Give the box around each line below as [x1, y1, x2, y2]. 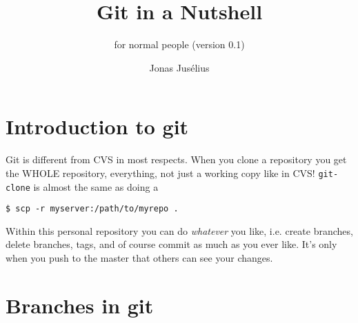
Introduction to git [6, 112, 189, 140]
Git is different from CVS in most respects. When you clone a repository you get [6, 152, 347, 167]
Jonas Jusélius [149, 60, 210, 74]
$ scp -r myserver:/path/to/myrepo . [6, 204, 179, 214]
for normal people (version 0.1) [114, 37, 245, 52]
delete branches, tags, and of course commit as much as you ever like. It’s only [6, 237, 337, 251]
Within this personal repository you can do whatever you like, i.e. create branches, [6, 223, 353, 238]
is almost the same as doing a [33, 179, 159, 194]
